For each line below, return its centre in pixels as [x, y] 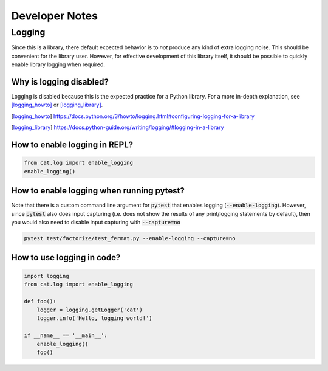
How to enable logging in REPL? [72, 145]
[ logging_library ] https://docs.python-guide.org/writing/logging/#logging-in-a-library [118, 127]
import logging [46, 276]
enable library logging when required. [58, 64]
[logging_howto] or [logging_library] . [57, 105]
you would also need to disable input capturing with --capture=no [96, 222]
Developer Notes [55, 16]
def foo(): [40, 301]
